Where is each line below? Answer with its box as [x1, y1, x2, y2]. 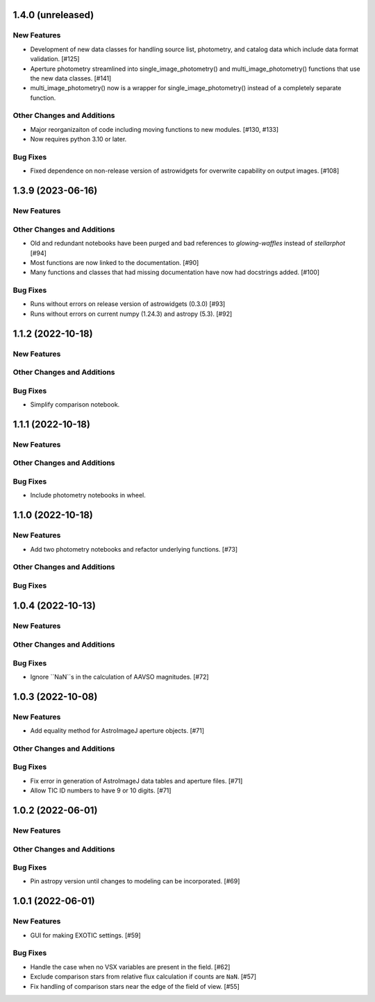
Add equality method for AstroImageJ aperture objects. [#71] [30, 727, 205, 735]
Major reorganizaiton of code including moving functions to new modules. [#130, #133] [30, 125, 279, 133]
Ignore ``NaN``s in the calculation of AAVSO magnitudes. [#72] [30, 672, 209, 681]
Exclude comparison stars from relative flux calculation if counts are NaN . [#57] [30, 972, 257, 981]
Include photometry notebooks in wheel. [30, 491, 146, 500]
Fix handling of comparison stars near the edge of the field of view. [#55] [30, 982, 240, 990]
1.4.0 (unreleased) [12, 9, 94, 21]
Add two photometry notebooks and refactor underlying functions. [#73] [30, 545, 238, 553]
